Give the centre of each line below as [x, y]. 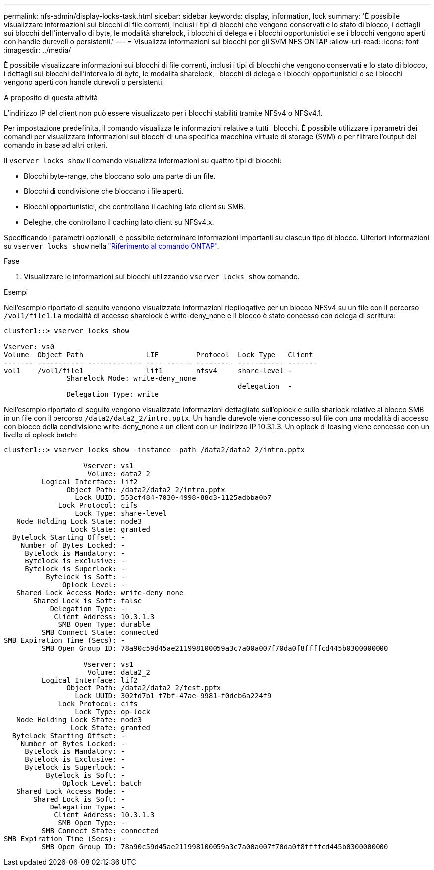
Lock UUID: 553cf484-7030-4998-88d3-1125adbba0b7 [173, 497]
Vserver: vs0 [29, 347]
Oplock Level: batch [102, 783]
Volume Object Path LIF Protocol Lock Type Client [159, 355]
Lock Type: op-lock [113, 712]
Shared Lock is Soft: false [88, 601]
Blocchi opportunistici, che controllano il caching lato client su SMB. [135, 207]
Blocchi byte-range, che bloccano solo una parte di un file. [120, 176]
